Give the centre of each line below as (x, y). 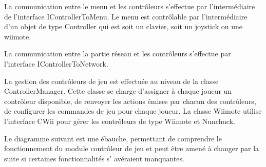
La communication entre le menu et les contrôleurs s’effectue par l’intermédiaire (130, 6)
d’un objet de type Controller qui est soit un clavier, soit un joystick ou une (123, 26)
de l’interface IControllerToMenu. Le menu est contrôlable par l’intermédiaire (126, 16)
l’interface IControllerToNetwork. (56, 63)
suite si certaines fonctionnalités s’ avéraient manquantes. (94, 158)
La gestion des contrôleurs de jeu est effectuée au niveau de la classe (111, 81)
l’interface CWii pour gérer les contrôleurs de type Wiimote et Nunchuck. (120, 121)
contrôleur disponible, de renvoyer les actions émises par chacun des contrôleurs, (130, 101)
